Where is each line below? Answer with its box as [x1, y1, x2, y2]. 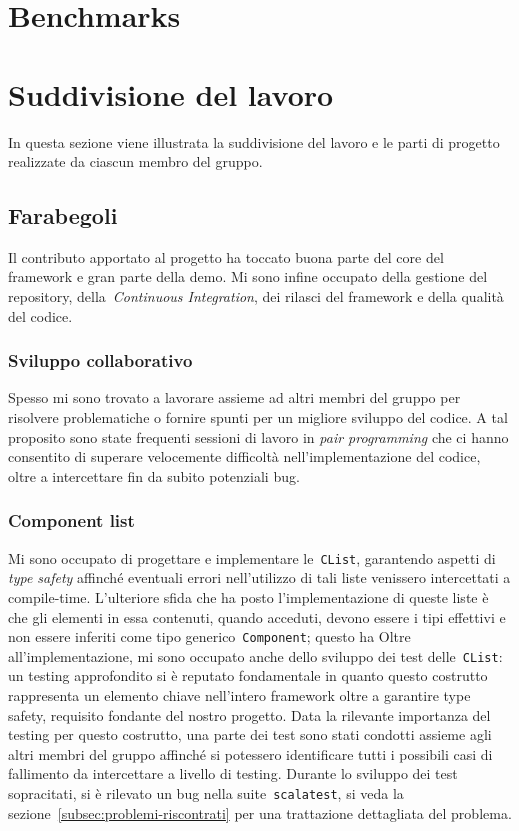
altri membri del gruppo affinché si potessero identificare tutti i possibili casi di [8, 743, 493, 764]
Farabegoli [8, 200, 118, 231]
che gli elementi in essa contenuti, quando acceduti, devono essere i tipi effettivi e [8, 606, 506, 627]
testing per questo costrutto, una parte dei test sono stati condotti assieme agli [8, 724, 492, 745]
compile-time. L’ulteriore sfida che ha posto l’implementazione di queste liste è [8, 586, 489, 607]
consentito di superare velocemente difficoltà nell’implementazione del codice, [8, 446, 481, 467]
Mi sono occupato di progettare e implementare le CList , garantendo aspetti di [8, 547, 496, 568]
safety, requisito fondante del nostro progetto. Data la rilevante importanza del [8, 704, 491, 725]
